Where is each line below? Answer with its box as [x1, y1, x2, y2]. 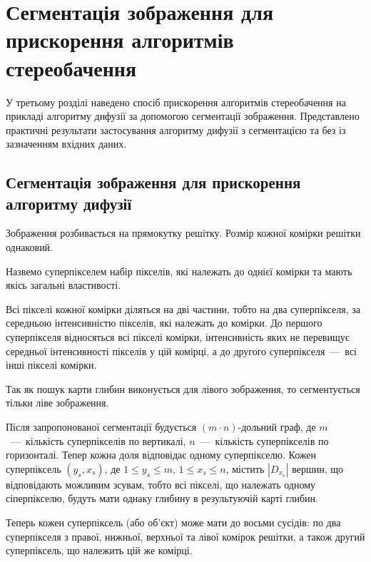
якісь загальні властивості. [6, 277, 121, 292]
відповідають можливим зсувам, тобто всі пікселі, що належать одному [6, 476, 316, 491]
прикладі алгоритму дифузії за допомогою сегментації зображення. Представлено [6, 108, 360, 123]
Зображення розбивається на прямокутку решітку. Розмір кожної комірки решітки [6, 225, 361, 240]
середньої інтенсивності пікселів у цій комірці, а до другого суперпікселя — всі [6, 343, 357, 358]
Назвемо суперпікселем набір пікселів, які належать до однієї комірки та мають [6, 263, 352, 278]
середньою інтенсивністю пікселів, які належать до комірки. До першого [6, 315, 322, 330]
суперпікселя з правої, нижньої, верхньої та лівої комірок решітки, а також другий [6, 528, 365, 543]
